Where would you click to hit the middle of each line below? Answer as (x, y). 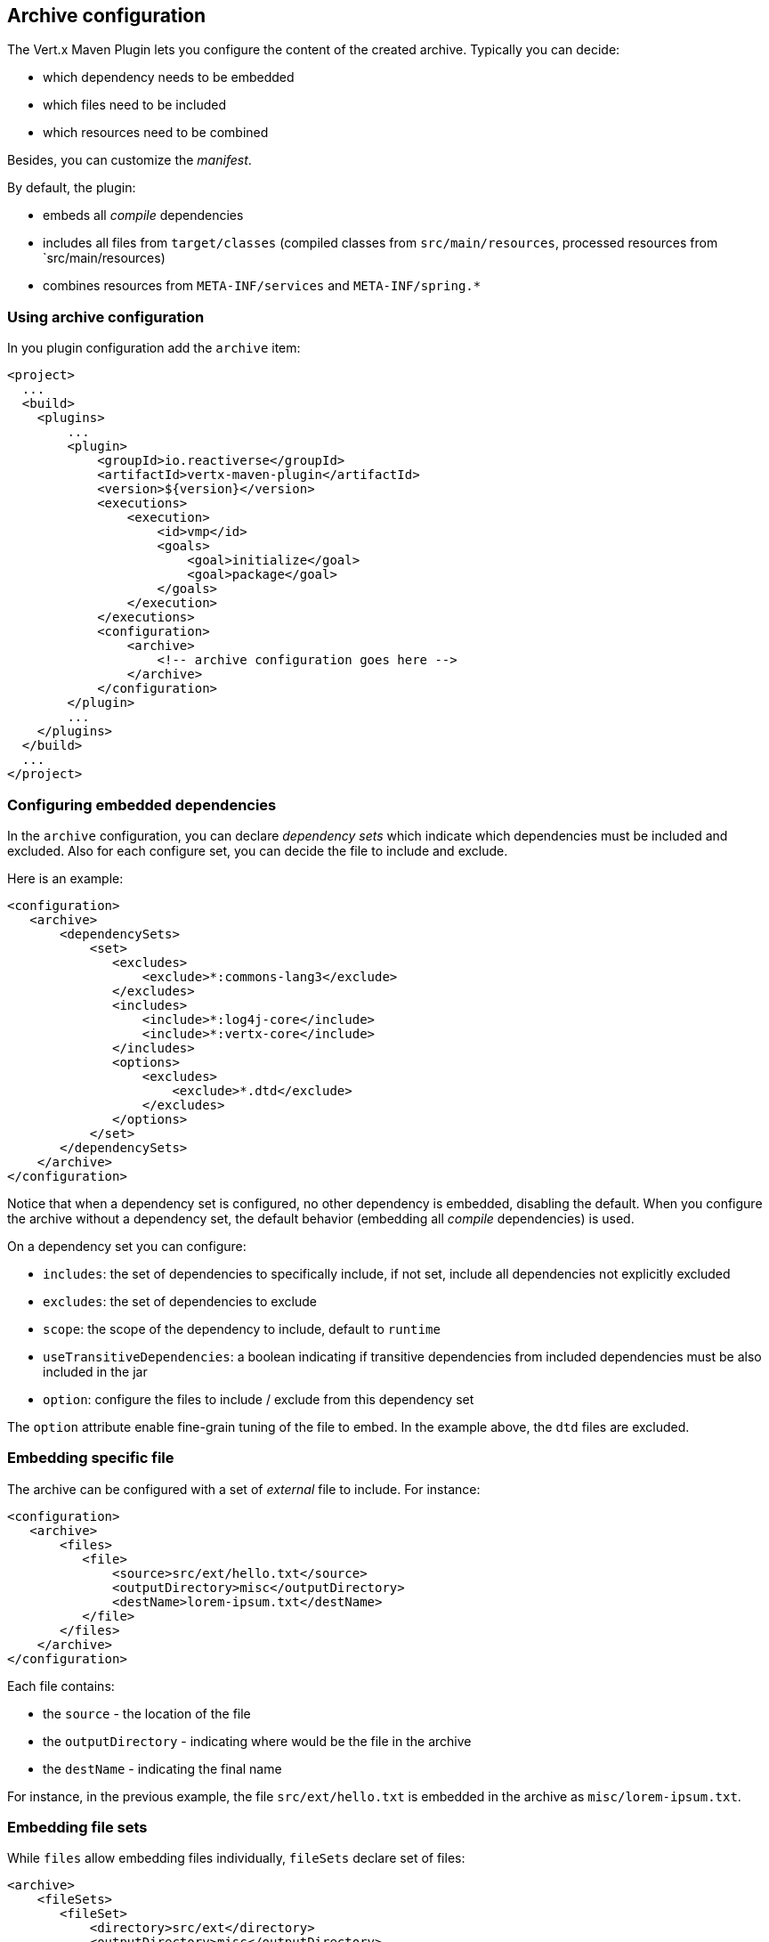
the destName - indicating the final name (162, 1768)
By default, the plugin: (72, 188)
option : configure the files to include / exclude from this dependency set (259, 1399)
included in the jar (95, 1371)
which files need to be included (134, 105)
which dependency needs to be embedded (169, 77)
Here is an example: (65, 878)
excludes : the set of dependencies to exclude (180, 1301)
